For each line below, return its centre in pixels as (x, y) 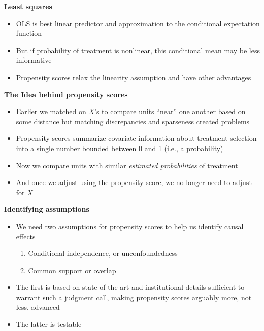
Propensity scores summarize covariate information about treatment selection (136, 138)
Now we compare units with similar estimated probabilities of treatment (127, 165)
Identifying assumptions (47, 209)
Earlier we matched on (51, 111)
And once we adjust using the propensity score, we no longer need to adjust (134, 182)
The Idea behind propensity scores (66, 94)
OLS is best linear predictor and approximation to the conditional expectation (138, 23)
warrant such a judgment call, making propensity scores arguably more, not (134, 297)
